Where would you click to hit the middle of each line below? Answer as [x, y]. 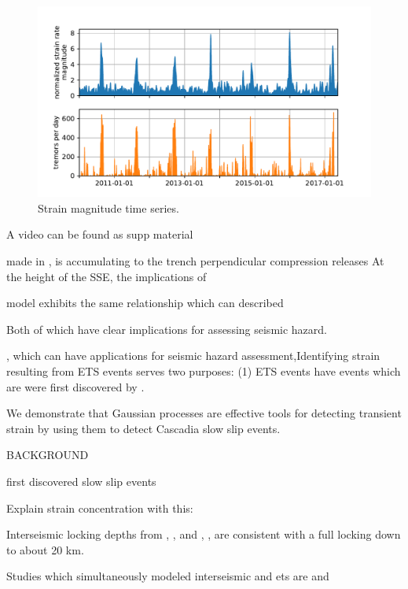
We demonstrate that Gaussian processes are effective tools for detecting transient [204, 413]
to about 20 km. [45, 549]
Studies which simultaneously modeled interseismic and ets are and [168, 576]
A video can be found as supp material [100, 234]
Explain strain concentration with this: [100, 508]
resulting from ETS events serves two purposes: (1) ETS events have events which [204, 370]
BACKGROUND [48, 455]
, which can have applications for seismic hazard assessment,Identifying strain [193, 356]
